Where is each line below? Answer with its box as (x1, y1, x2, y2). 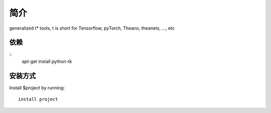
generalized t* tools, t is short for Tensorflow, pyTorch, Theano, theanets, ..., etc (9, 25, 175, 31)
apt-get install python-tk (22, 58, 72, 64)
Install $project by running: (9, 84, 65, 90)
